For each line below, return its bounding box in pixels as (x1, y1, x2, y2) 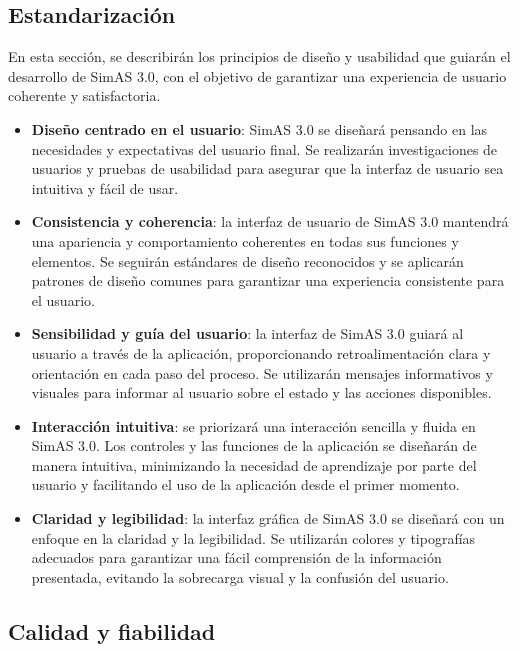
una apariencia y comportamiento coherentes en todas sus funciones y (31, 230, 459, 251)
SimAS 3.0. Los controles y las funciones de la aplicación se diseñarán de (31, 435, 477, 456)
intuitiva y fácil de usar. (31, 177, 179, 198)
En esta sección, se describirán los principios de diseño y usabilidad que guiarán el (8, 46, 511, 67)
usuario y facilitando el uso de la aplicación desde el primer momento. (31, 474, 460, 495)
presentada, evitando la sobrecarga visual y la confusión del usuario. (31, 566, 449, 587)
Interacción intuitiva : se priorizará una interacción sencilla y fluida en (31, 415, 476, 436)
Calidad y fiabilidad (8, 615, 216, 646)
